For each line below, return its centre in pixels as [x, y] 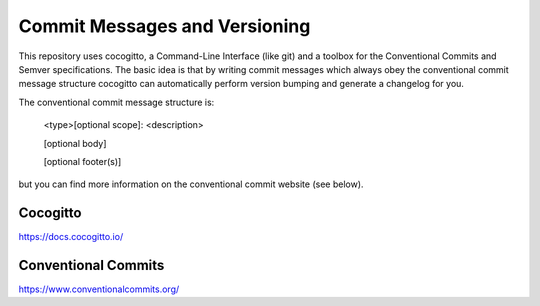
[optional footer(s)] [82, 161]
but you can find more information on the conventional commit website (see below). [191, 184]
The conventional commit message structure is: [116, 102]
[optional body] [75, 143]
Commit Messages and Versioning [164, 26]
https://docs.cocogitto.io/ [71, 237]
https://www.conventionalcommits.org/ [99, 289]
